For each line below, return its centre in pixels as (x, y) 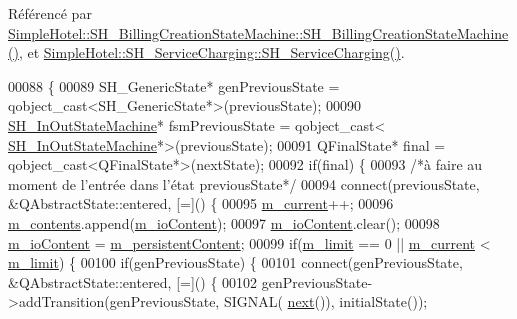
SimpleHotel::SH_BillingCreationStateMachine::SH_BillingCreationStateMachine (258, 32)
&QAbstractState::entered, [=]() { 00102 (133, 281)
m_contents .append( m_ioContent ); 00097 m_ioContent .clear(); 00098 (224, 222)
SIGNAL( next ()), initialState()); (325, 301)
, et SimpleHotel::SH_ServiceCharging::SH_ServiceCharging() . (211, 52)
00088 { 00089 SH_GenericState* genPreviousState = (174, 85)
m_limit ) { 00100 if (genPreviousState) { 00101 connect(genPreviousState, (235, 262)
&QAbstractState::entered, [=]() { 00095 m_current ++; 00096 (201, 203)
